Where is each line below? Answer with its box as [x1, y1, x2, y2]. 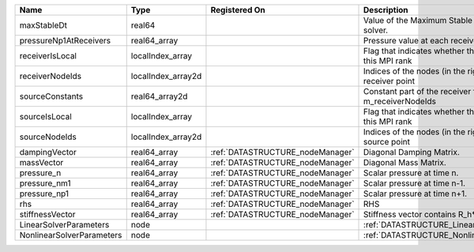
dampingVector [19, 147, 77, 157]
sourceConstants [19, 91, 83, 102]
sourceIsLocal [19, 111, 72, 122]
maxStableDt [19, 20, 67, 31]
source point [363, 137, 411, 147]
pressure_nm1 [19, 178, 71, 189]
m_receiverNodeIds [363, 96, 436, 107]
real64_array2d [130, 91, 188, 102]
